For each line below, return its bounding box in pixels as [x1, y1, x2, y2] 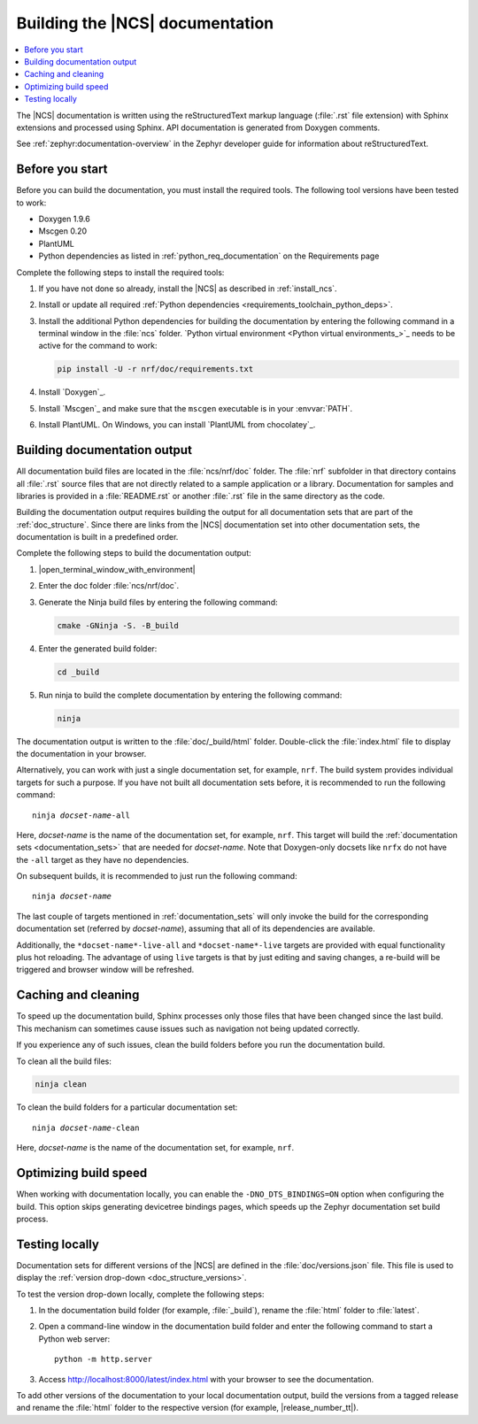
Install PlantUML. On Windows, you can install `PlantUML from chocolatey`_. [38, 420, 316, 430]
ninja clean [35, 1080, 88, 1089]
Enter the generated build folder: [38, 643, 158, 654]
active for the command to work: [38, 341, 158, 351]
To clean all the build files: [16, 1056, 112, 1066]
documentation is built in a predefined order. [16, 532, 179, 543]
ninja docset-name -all [32, 810, 131, 820]
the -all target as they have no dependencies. [16, 854, 189, 865]
